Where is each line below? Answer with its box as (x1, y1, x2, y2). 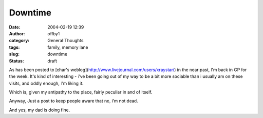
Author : (9, 30, 25, 36)
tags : (9, 44, 20, 50)
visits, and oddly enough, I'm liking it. (9, 80, 84, 86)
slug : (9, 51, 19, 57)
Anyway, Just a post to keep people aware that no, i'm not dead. (9, 98, 138, 104)
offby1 (47, 30, 60, 36)
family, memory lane (47, 44, 89, 50)
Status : (9, 58, 24, 64)
